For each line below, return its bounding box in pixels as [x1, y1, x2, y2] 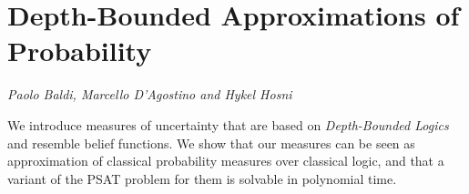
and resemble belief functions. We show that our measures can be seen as [7, 133, 415, 152]
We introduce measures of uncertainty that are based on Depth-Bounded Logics [7, 115, 449, 134]
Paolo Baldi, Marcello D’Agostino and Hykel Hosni [7, 85, 292, 104]
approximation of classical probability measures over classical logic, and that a [7, 151, 444, 170]
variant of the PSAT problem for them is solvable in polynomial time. [7, 168, 397, 188]
